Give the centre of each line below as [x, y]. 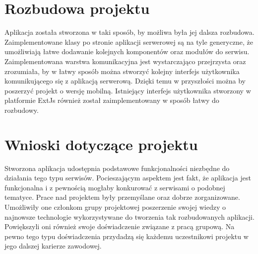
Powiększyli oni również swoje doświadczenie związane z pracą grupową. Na [120, 226]
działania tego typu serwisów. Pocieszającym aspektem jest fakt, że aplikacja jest [128, 178]
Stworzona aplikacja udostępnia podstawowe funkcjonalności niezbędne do [117, 168]
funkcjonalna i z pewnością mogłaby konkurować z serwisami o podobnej [115, 187]
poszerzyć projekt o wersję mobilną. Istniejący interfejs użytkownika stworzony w [128, 90]
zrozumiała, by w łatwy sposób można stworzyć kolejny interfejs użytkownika [122, 71]
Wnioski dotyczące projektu [101, 144]
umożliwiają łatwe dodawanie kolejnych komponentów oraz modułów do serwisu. [127, 51]
